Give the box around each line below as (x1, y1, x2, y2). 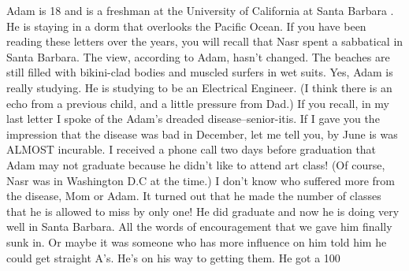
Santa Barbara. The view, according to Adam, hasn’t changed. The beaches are (6, 48, 390, 65)
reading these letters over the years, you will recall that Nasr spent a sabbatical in (6, 33, 403, 50)
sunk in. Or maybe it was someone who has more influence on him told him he (6, 233, 387, 250)
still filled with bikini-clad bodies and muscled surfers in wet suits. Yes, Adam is (6, 64, 393, 80)
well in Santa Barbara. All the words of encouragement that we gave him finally (6, 218, 392, 235)
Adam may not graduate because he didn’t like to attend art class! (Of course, (6, 156, 385, 173)
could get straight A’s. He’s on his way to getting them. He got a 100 (6, 249, 340, 265)
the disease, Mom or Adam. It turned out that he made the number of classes (6, 187, 381, 204)
